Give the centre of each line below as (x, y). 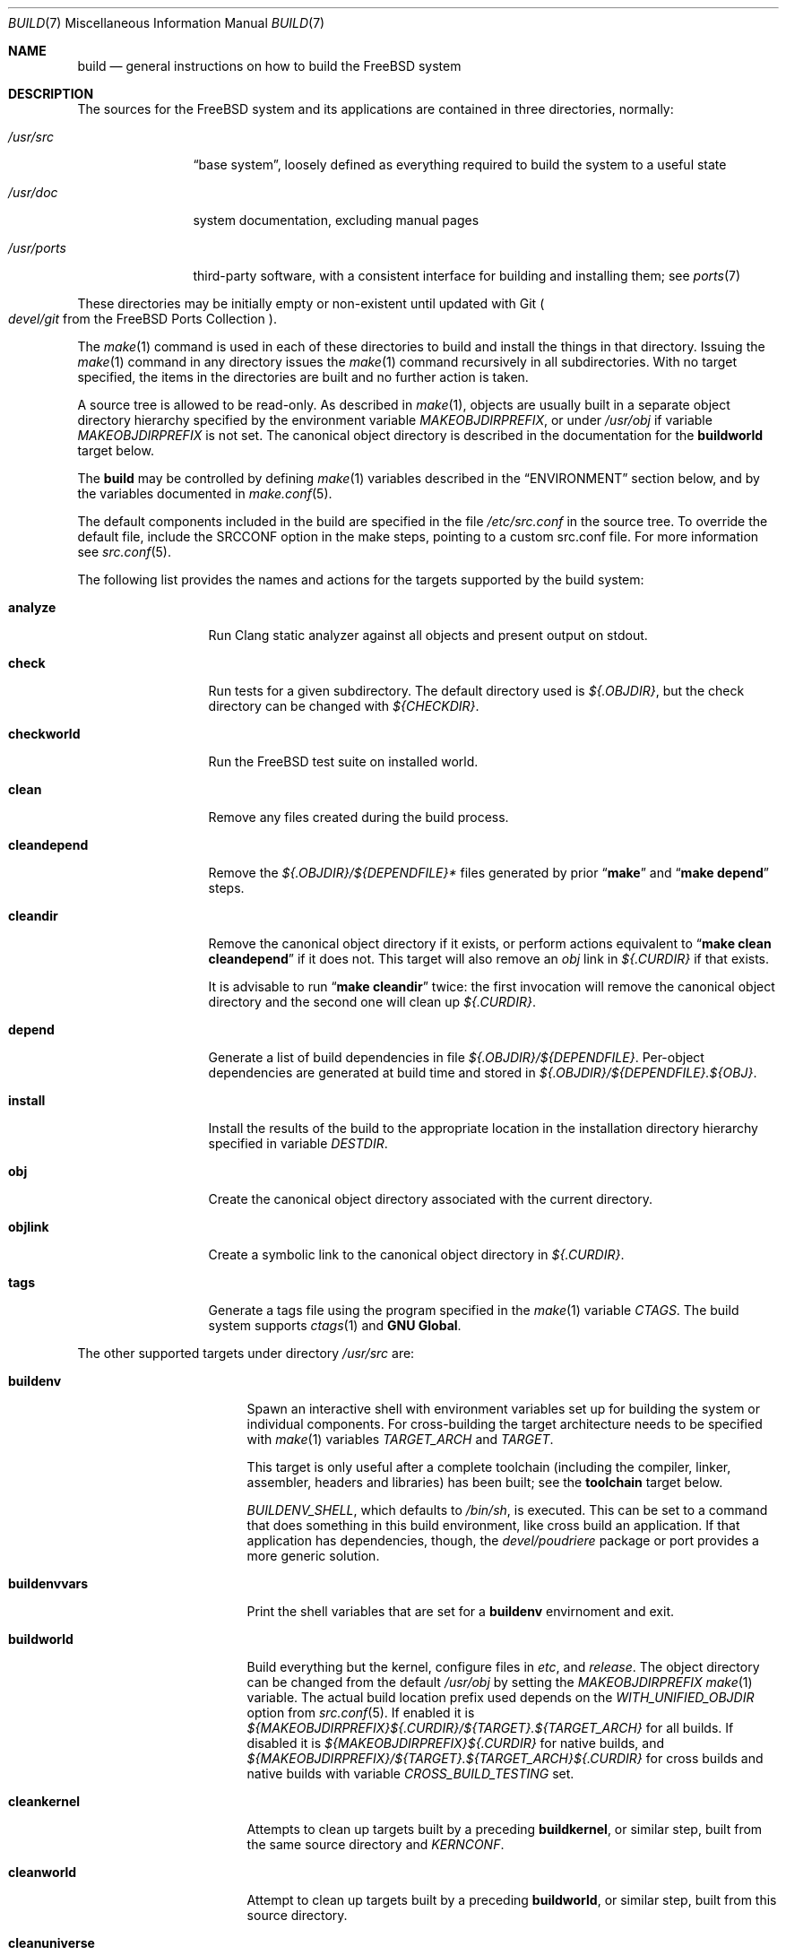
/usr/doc (33, 192)
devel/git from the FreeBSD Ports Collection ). (143, 319)
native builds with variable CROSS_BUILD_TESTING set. (410, 1773)
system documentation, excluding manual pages (336, 220)
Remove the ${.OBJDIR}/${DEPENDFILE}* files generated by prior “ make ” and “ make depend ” (489, 873)
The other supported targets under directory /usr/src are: (246, 1353)
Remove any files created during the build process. (358, 817)
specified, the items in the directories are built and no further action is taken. (303, 377)
